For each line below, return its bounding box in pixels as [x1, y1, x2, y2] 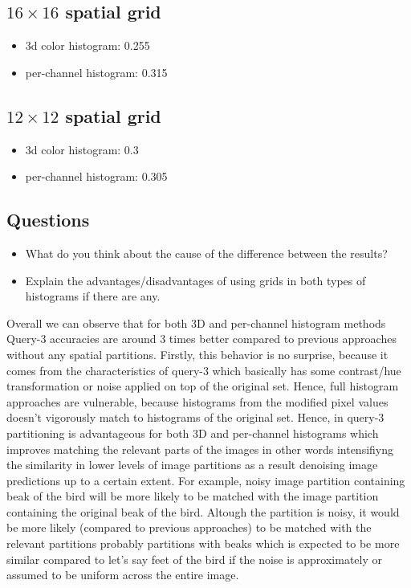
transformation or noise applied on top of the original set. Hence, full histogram [6, 378, 399, 394]
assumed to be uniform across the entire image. [6, 566, 239, 583]
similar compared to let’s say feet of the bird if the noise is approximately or [6, 550, 383, 567]
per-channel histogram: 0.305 [25, 168, 168, 185]
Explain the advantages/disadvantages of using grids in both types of [25, 272, 366, 288]
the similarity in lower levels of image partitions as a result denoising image [6, 456, 378, 473]
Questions [6, 207, 90, 232]
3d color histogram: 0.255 [25, 37, 150, 54]
